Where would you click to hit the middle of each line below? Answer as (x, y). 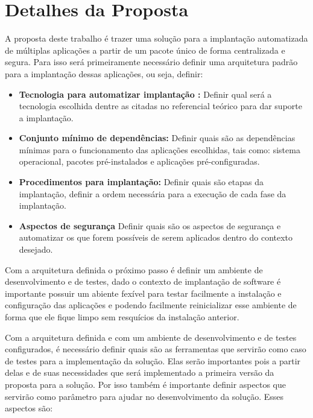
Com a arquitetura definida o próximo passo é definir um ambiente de (134, 269)
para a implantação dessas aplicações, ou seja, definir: (104, 73)
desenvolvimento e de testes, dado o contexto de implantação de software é (143, 281)
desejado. (36, 249)
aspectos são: (29, 408)
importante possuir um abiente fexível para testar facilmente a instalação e (143, 293)
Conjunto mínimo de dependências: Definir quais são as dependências (157, 138)
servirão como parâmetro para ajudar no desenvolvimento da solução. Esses (144, 396)
